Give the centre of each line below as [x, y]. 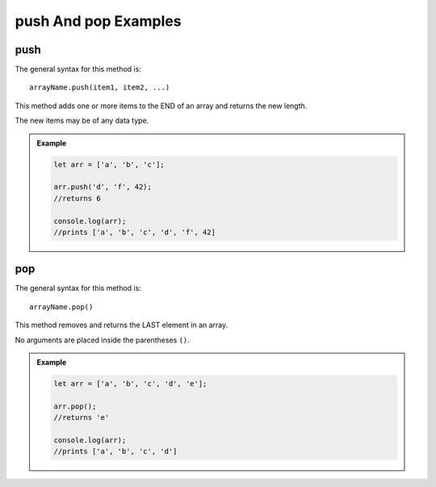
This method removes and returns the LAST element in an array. [122, 325]
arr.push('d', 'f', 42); [103, 187]
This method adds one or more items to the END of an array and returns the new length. [161, 106]
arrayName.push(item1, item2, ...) [100, 88]
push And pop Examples [98, 21]
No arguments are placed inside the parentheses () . [102, 340]
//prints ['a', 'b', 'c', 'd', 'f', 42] [134, 232]
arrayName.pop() [61, 306]
